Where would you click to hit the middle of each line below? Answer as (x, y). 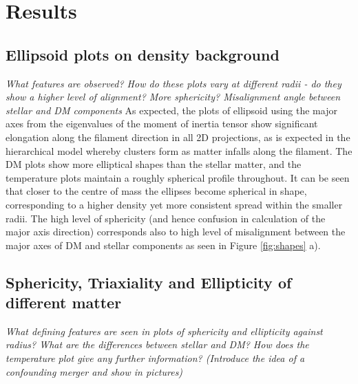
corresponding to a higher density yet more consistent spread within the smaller (174, 204)
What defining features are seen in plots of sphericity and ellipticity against (164, 331)
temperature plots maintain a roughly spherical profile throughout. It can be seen (178, 177)
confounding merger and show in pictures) (94, 371)
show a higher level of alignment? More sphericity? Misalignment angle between (173, 97)
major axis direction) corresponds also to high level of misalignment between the (176, 232)
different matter (64, 302)
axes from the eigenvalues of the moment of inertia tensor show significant (162, 124)
